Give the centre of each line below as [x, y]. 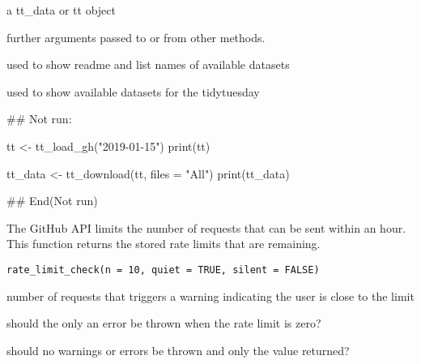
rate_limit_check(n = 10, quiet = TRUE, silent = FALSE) [163, 270]
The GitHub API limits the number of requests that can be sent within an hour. [206, 227]
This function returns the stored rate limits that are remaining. [164, 244]
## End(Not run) [52, 201]
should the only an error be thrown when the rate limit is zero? [164, 323]
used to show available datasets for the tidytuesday [133, 91]
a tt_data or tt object [61, 10]
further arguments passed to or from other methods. [136, 37]
